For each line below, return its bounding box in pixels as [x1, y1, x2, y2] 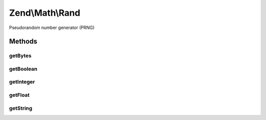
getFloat [9, 91, 30, 98]
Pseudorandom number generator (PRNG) [9, 25, 95, 30]
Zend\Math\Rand [9, 7, 81, 18]
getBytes [9, 52, 32, 59]
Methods [9, 37, 37, 46]
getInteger [9, 79, 35, 86]
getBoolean [9, 65, 38, 72]
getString [9, 105, 33, 112]
